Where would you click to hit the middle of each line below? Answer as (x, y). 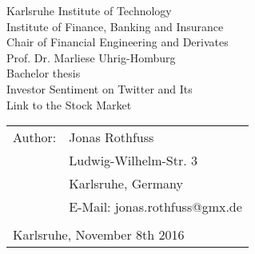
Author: (35, 137)
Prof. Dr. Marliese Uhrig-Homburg (91, 57)
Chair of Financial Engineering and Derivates (118, 42)
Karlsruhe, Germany (126, 184)
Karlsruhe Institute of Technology (89, 10)
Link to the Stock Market (69, 104)
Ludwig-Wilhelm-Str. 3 (133, 161)
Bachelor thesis (44, 73)
